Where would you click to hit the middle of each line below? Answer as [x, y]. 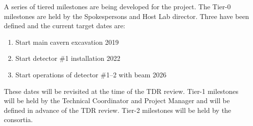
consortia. [19, 119]
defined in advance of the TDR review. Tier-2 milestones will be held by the [118, 110]
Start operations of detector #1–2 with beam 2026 [91, 74]
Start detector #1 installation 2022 [68, 58]
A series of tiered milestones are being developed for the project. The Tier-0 [117, 6]
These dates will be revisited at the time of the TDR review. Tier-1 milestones [121, 91]
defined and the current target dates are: [65, 26]
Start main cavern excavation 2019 [67, 42]
